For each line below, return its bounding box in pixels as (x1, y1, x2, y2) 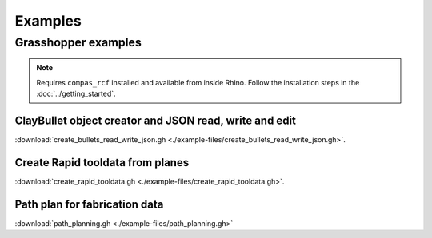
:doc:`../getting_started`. (36, 89, 116, 98)
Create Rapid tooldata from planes (14, 156, 190, 169)
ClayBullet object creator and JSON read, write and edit (14, 113, 296, 127)
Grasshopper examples (14, 35, 142, 50)
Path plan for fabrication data (14, 197, 164, 211)
